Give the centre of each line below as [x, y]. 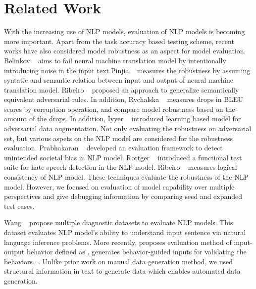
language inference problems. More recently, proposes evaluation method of [118, 242]
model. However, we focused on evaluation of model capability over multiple [119, 186]
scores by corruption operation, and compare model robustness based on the [120, 109]
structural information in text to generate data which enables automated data [122, 271]
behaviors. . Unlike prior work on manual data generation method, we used [118, 261]
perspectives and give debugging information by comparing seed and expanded [123, 196]
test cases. [19, 206]
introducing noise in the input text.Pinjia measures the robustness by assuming [127, 70]
